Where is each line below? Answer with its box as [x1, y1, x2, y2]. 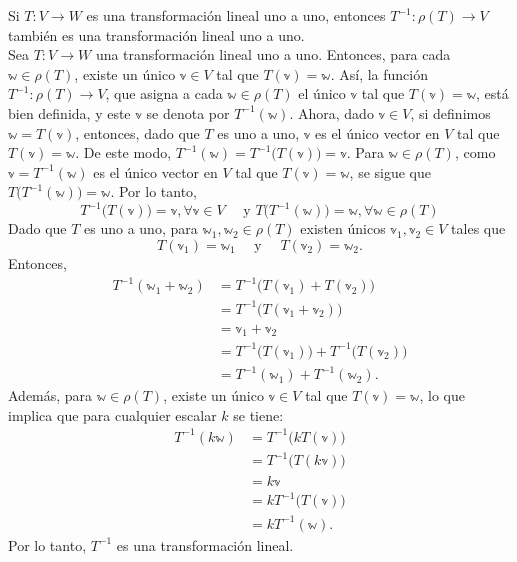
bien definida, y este [8, 102, 131, 123]
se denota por [146, 102, 230, 123]
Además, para [8, 385, 93, 406]
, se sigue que [349, 161, 432, 182]
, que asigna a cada [105, 83, 223, 104]
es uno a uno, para [84, 218, 198, 239]
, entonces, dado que [75, 122, 200, 143]
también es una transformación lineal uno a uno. [8, 24, 305, 45]
